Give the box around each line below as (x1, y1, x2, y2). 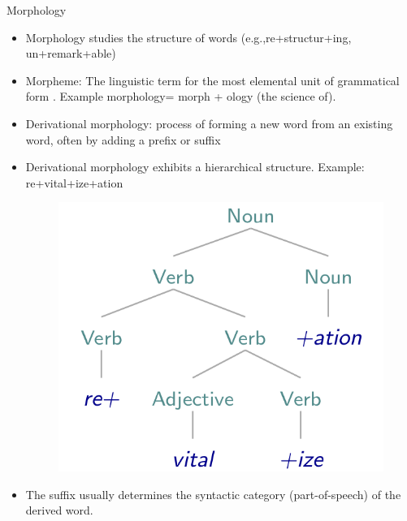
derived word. (25, 502, 93, 519)
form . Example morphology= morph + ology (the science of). (25, 88, 336, 105)
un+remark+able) (25, 45, 116, 62)
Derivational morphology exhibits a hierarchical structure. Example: (25, 158, 365, 175)
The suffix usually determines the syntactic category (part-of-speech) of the (25, 485, 401, 502)
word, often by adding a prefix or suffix (25, 131, 221, 148)
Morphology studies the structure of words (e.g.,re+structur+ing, (25, 28, 352, 45)
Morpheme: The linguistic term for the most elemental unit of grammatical (25, 71, 400, 88)
